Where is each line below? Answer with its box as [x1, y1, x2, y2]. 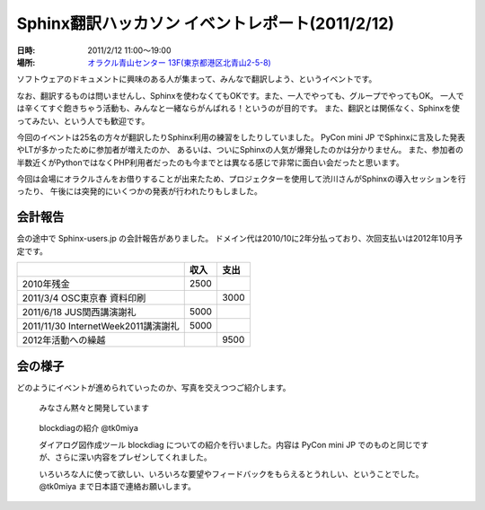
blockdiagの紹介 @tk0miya [39, 423, 139, 434]
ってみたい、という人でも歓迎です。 [16, 115, 150, 126]
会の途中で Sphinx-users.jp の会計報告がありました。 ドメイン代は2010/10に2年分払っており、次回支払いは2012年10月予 [16, 233, 463, 244]
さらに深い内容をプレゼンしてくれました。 [54, 452, 212, 462]
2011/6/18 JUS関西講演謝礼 [22, 306, 137, 319]
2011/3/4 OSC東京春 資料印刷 [22, 292, 146, 304]
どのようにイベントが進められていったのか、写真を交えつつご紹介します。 [16, 382, 291, 392]
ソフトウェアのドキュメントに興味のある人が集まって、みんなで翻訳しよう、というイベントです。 [16, 74, 377, 84]
